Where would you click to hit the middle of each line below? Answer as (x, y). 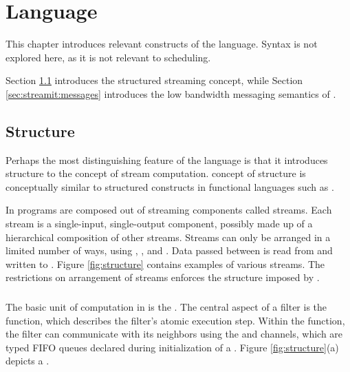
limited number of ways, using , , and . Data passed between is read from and (169, 250)
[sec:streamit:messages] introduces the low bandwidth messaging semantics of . (171, 93)
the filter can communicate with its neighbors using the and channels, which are (174, 334)
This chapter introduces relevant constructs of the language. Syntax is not (162, 44)
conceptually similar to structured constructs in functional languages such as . (170, 186)
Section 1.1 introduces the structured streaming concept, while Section (154, 80)
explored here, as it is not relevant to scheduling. (108, 57)
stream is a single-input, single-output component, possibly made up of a (159, 224)
